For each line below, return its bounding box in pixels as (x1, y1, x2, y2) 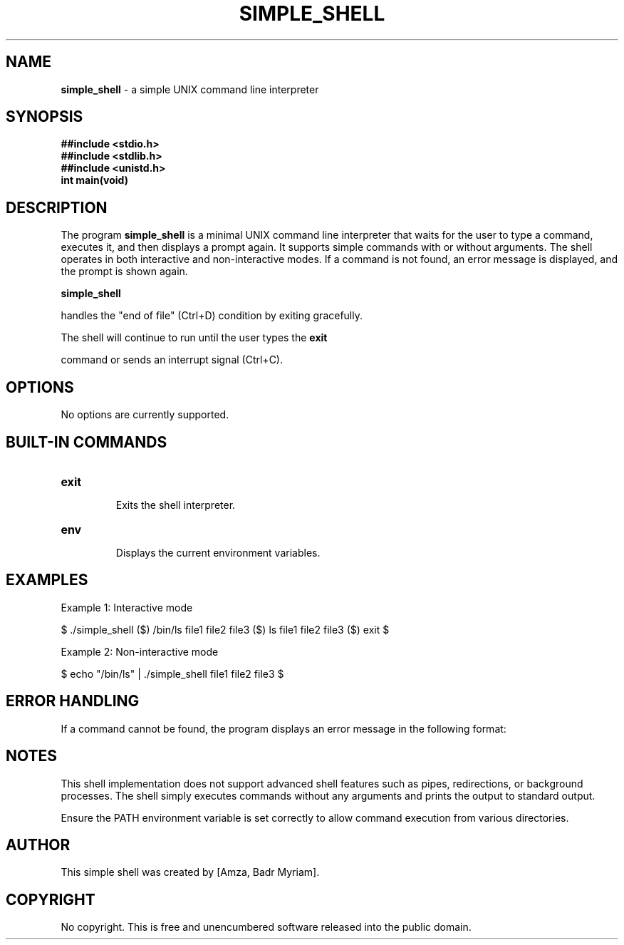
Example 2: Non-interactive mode (61, 645, 219, 658)
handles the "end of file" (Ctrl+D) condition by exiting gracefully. (61, 309, 363, 322)
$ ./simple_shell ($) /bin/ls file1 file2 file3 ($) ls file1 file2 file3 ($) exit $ (61, 623, 390, 636)
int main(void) (61, 174, 128, 187)
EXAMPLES (6, 571, 88, 589)
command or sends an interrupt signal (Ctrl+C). (61, 353, 283, 366)
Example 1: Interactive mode (61, 601, 193, 614)
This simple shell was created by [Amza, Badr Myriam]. (61, 866, 320, 879)
